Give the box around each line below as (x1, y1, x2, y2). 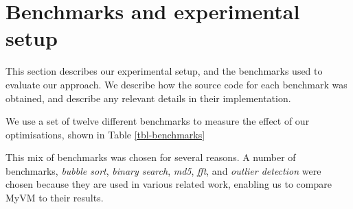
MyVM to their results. (5, 190, 104, 205)
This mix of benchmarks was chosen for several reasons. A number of (5, 150, 296, 164)
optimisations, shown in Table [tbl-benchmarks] (5, 127, 205, 141)
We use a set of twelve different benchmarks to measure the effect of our (5, 114, 310, 128)
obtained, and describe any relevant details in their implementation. (5, 90, 291, 105)
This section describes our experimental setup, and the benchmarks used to (5, 64, 323, 78)
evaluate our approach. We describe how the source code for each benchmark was (5, 77, 348, 91)
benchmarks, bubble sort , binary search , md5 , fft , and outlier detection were (5, 163, 321, 177)
